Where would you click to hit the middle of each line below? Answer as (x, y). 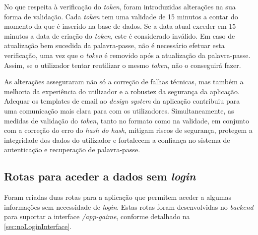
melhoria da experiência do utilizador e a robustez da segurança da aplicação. (122, 91)
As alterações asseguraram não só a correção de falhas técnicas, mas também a (124, 82)
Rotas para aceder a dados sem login (100, 176)
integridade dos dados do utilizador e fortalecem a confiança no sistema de (117, 140)
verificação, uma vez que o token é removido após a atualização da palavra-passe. (127, 55)
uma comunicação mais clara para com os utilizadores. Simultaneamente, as (119, 110)
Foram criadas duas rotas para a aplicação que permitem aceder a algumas (118, 197)
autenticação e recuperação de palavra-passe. (72, 149)
